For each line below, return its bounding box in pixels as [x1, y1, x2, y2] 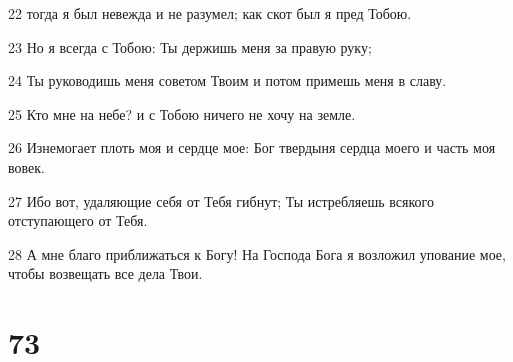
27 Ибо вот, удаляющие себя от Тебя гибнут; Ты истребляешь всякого [8, 190, 434, 211]
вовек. [8, 156, 45, 177]
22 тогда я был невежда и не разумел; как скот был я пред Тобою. [8, 3, 412, 23]
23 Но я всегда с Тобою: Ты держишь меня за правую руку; [8, 36, 372, 57]
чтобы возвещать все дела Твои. [8, 263, 203, 284]
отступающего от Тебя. [8, 210, 148, 231]
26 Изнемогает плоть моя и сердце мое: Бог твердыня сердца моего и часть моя [8, 137, 496, 158]
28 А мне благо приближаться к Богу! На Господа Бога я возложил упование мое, [8, 243, 506, 264]
